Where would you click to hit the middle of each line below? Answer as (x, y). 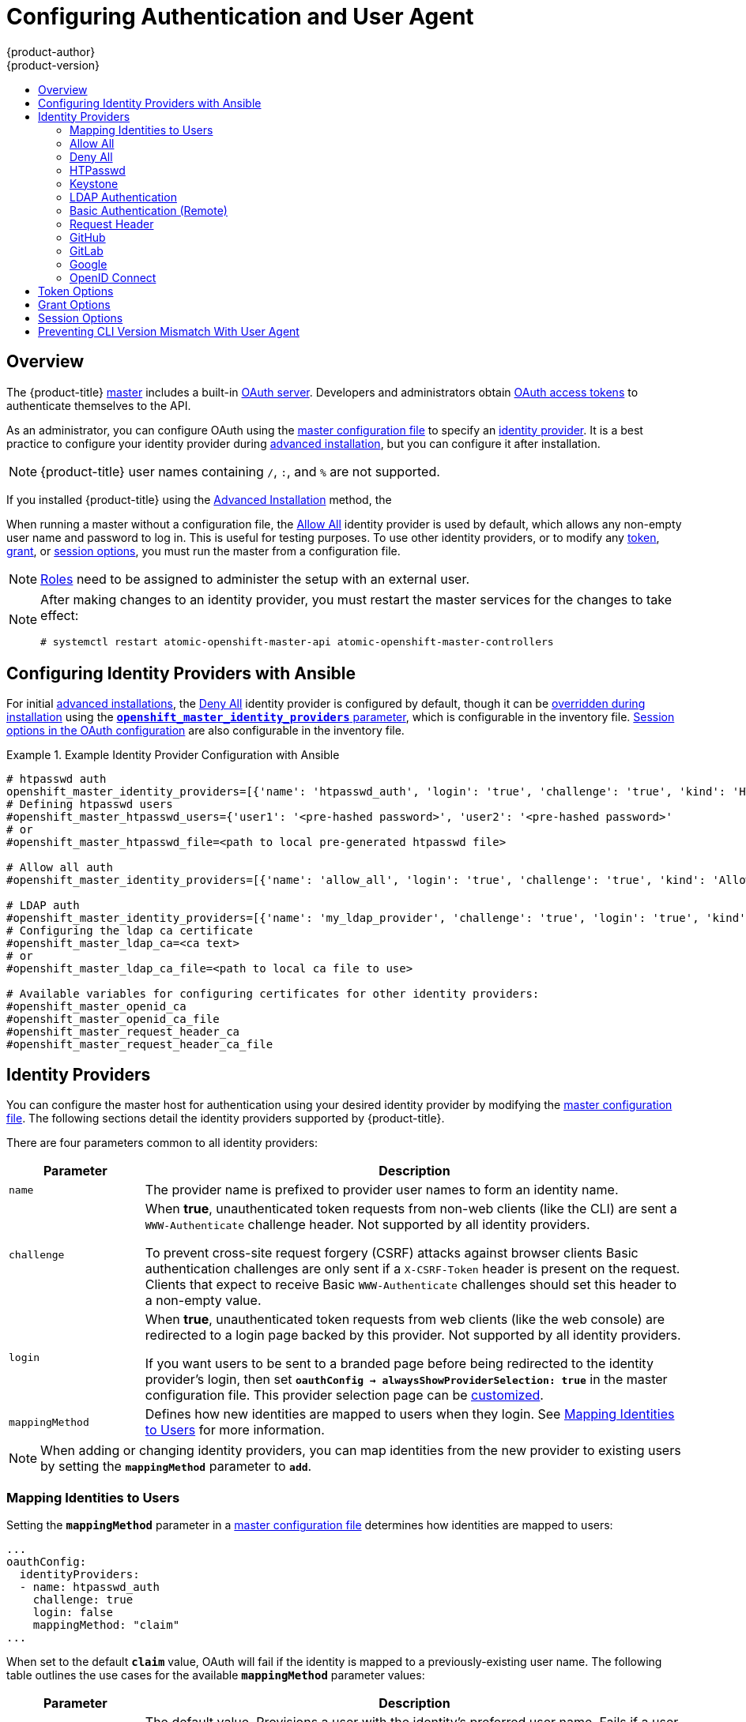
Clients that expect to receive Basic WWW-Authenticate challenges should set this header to (411, 1285)
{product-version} (53, 65)
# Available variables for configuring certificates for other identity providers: (273, 994)
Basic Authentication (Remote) (149, 210)
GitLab (87, 250)
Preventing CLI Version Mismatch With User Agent (169, 331)
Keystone (94, 183)
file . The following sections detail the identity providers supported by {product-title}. (226, 1119)
